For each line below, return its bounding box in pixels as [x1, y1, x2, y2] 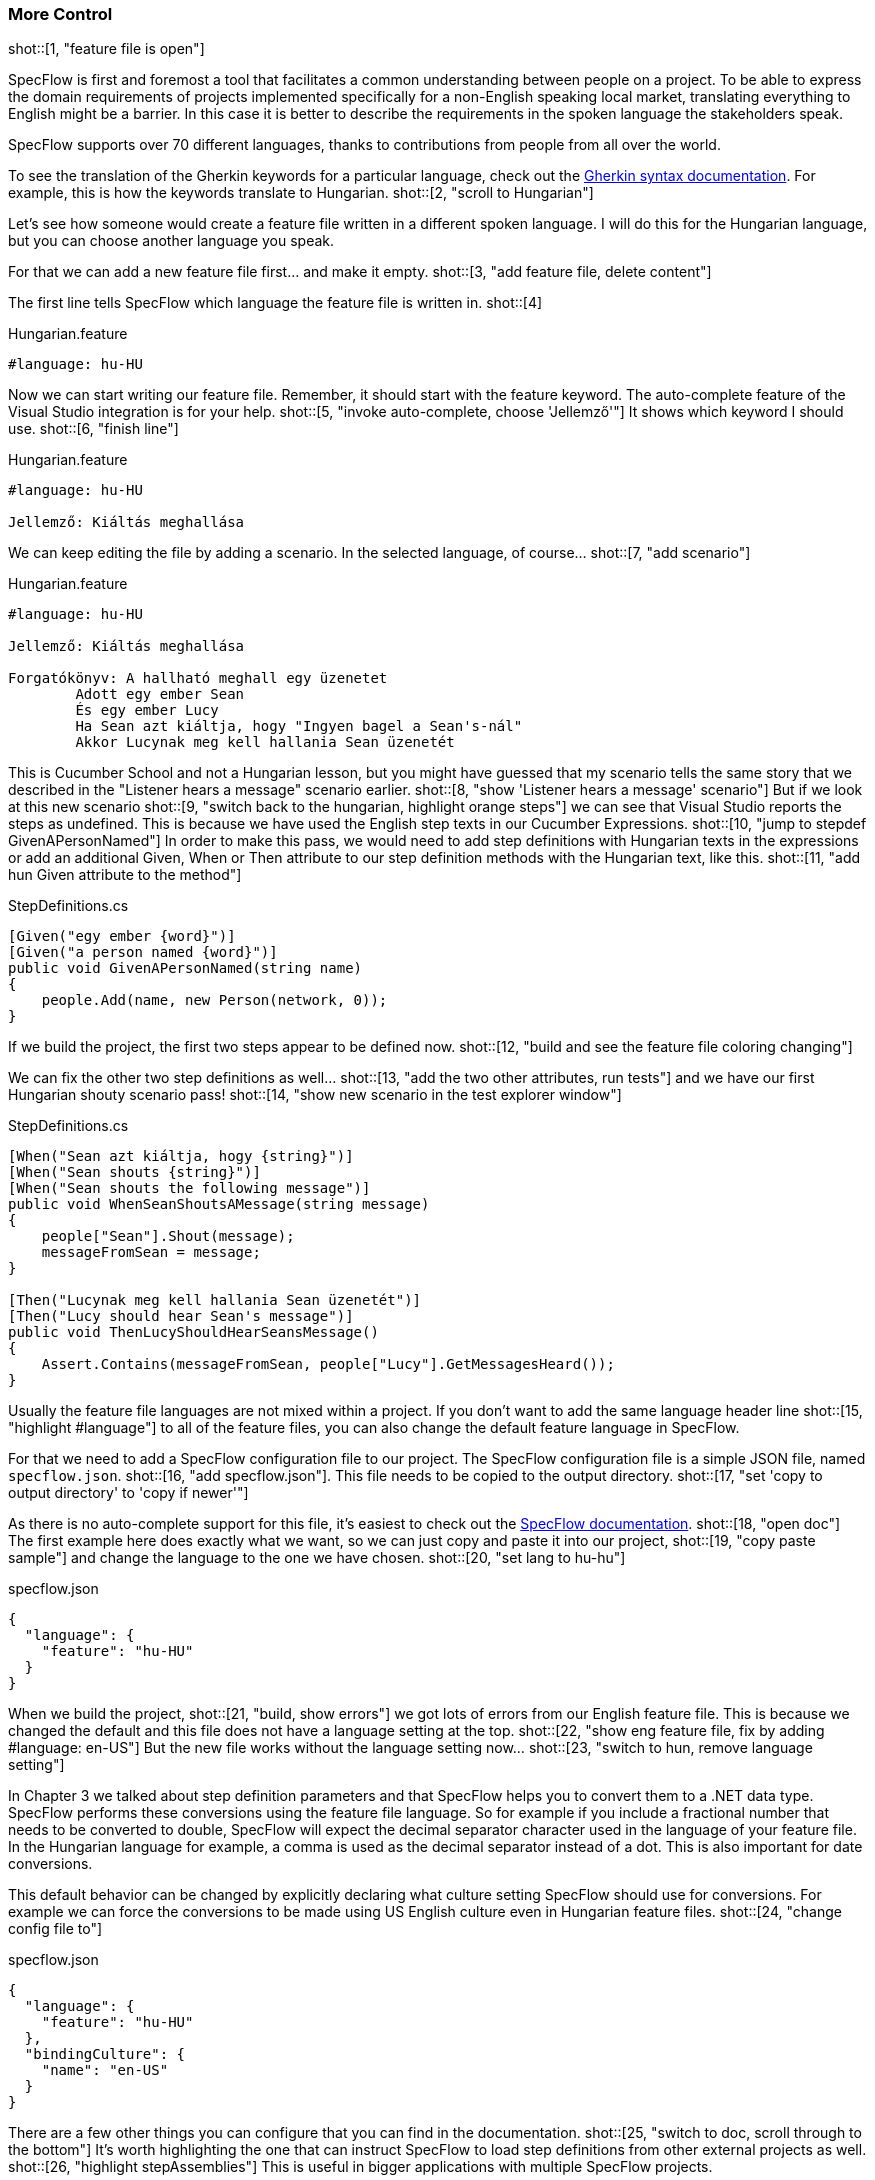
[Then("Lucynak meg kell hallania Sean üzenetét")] [8, 1292, 422, 1309]
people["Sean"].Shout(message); [41, 1228, 295, 1245]
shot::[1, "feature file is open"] [8, 40, 205, 58]
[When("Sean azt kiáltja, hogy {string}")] [8, 1148, 354, 1165]
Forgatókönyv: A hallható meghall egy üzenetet [8, 670, 388, 687]
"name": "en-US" [41, 2062, 169, 2079]
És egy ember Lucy [75, 702, 219, 719]
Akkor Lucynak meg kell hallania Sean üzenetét [75, 734, 455, 751]
